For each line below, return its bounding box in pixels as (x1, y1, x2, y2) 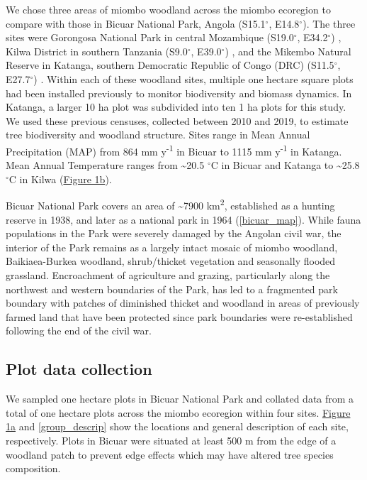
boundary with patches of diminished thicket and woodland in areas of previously (6, 295, 360, 310)
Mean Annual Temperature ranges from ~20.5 (6, 158, 205, 173)
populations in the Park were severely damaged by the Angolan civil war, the (6, 226, 341, 241)
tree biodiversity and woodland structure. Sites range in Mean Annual (6, 127, 310, 142)
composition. (6, 461, 61, 476)
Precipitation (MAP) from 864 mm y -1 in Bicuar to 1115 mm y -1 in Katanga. (6, 141, 342, 158)
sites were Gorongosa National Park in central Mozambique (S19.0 (6, 30, 294, 45)
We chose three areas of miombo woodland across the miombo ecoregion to (6, 2, 331, 16)
